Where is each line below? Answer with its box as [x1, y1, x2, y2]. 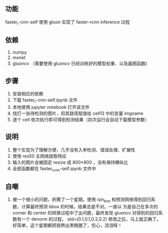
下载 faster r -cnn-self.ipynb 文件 [12, 97, 78, 104]
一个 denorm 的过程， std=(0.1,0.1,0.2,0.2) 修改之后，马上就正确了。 [21, 216, 161, 222]
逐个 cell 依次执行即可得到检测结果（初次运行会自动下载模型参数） [12, 117, 149, 123]
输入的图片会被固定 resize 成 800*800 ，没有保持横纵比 [12, 159, 128, 165]
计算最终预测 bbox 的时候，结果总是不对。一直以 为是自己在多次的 [21, 204, 158, 210]
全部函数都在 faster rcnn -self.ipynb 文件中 [12, 165, 96, 173]
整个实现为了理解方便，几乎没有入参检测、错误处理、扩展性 [12, 147, 135, 153]
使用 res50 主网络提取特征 [12, 153, 66, 159]
